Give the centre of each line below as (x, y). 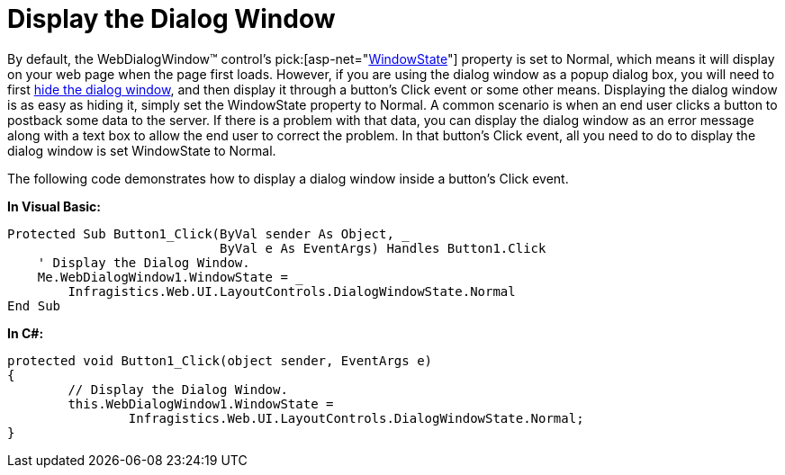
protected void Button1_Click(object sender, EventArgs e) (220, 360)
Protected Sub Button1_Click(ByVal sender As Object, (201, 233)
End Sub (34, 305)
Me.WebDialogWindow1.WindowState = (162, 277)
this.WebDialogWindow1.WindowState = (201, 403)
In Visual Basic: (54, 206)
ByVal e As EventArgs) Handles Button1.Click (383, 248)
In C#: (26, 333)
